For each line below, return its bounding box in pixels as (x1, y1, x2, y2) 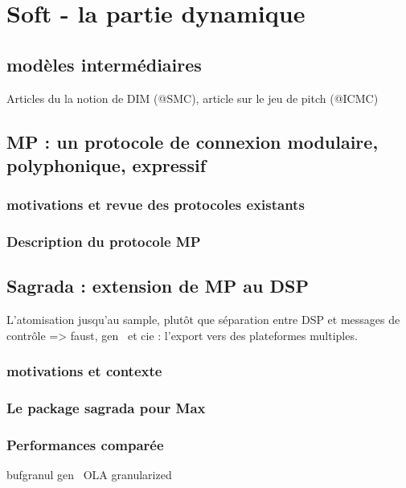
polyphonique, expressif (6, 152, 207, 177)
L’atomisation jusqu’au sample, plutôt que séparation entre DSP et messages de (6, 311, 400, 328)
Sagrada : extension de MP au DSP (6, 273, 309, 298)
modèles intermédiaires (6, 51, 202, 76)
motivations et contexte (6, 361, 162, 381)
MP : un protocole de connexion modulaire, (6, 129, 379, 154)
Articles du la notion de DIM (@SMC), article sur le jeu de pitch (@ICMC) (6, 89, 379, 106)
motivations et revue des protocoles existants (6, 195, 305, 215)
